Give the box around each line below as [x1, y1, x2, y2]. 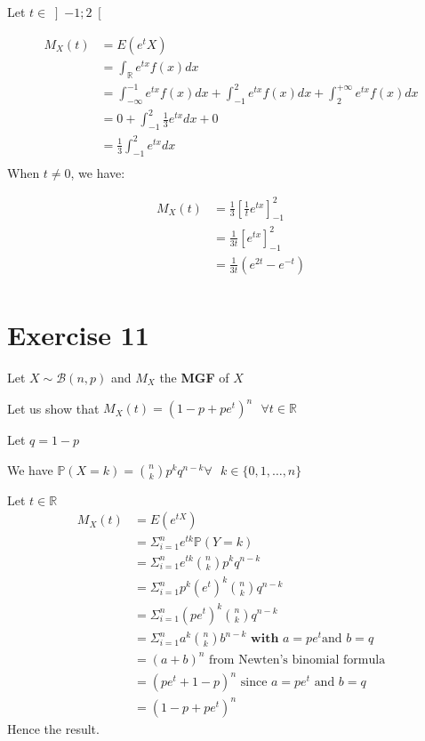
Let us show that [7, 399, 100, 417]
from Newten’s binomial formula [209, 653, 386, 666]
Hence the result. [7, 719, 100, 737]
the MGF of [159, 367, 229, 386]
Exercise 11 [7, 317, 149, 353]
